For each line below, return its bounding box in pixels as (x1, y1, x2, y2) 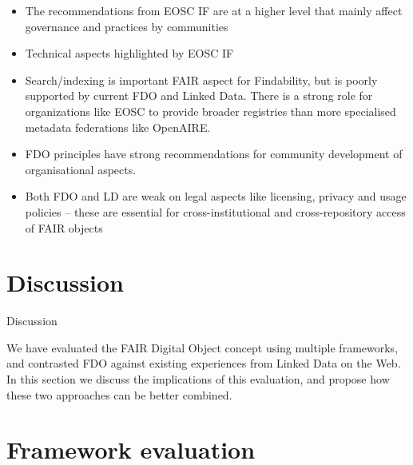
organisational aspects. (25, 161, 137, 177)
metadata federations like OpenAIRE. (25, 118, 211, 135)
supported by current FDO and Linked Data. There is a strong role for (25, 87, 373, 104)
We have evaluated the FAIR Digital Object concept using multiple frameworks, (6, 339, 399, 356)
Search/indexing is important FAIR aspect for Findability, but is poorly (25, 71, 378, 88)
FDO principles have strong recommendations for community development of (25, 145, 403, 162)
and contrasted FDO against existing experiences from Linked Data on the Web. (6, 355, 401, 372)
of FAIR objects (25, 219, 103, 236)
